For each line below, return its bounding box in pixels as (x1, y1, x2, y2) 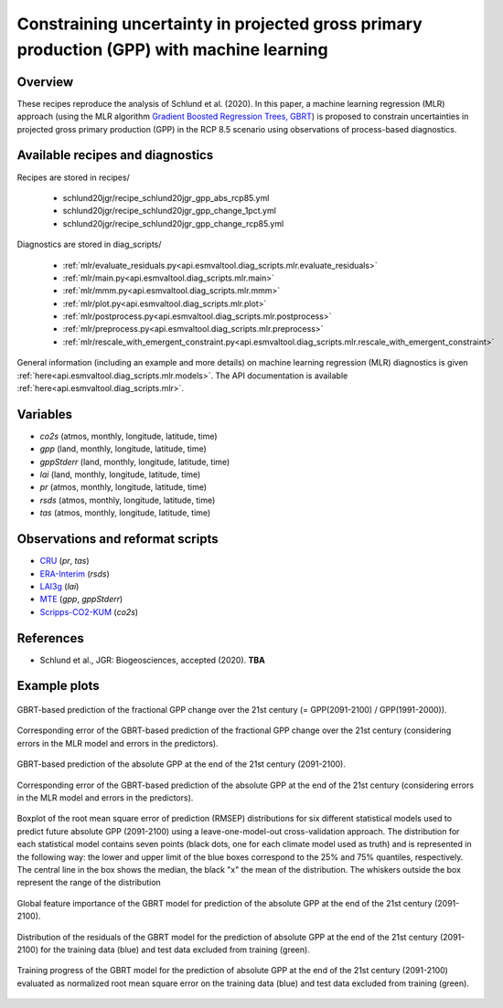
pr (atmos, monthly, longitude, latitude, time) (39, 482, 208, 493)
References (16, 631, 84, 646)
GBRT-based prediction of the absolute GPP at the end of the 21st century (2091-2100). (16, 759, 347, 769)
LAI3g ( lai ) (39, 580, 80, 591)
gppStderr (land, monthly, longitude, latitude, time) (39, 456, 230, 467)
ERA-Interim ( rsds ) (39, 568, 110, 579)
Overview (16, 74, 74, 90)
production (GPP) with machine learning (16, 39, 328, 59)
